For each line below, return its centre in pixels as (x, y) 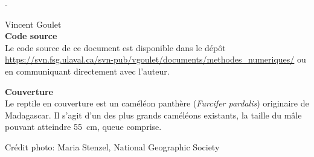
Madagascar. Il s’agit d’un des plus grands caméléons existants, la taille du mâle (153, 115)
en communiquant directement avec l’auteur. (87, 71)
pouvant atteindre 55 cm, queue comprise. (83, 127)
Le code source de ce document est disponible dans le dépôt (115, 47)
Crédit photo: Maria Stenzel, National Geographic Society (112, 146)
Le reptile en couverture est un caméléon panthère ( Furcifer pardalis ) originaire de (157, 103)
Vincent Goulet (33, 24)
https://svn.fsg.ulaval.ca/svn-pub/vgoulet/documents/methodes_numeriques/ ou (155, 59)
